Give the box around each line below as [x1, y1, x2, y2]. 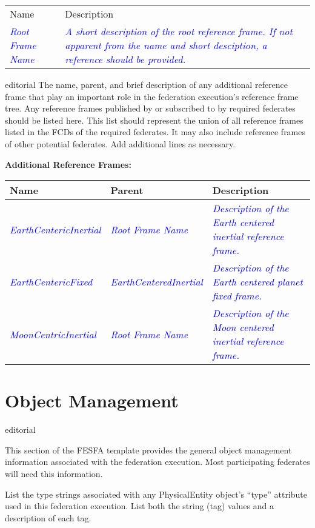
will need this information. [5, 467, 103, 480]
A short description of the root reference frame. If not [65, 24, 293, 38]
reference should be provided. [65, 52, 186, 66]
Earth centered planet [212, 275, 303, 289]
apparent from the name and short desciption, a [65, 38, 267, 52]
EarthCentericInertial [10, 222, 101, 236]
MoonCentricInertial [10, 327, 96, 341]
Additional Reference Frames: [5, 158, 131, 170]
